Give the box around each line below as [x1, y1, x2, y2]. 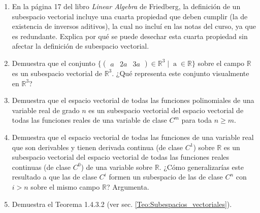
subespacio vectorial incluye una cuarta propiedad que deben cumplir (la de [12, 11, 248, 21]
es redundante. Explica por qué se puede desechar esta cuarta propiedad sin [12, 30, 248, 41]
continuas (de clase [12, 161, 71, 172]
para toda [181, 115, 212, 125]
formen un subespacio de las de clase [109, 171, 223, 182]
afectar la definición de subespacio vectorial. [12, 41, 149, 51]
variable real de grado [12, 104, 80, 115]
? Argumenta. [106, 181, 149, 192]
